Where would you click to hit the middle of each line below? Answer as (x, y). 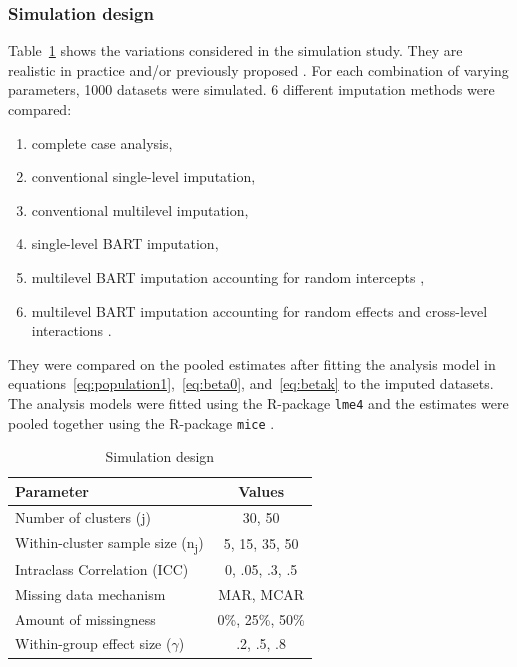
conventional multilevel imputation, (140, 209)
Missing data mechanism (90, 593)
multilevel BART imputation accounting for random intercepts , (228, 276)
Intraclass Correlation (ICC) (102, 568)
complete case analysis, (102, 142)
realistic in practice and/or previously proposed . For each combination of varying (258, 69)
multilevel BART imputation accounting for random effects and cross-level (259, 310)
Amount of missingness (85, 618)
